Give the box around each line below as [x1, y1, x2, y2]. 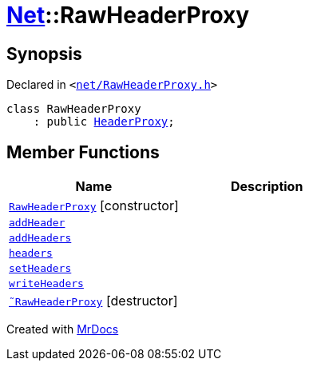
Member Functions [6, 142, 160, 162]
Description [230, 178, 303, 195]
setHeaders [9, 262, 72, 275]
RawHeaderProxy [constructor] [9, 197, 179, 214]
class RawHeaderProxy [6, 102, 141, 116]
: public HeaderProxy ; [33, 115, 175, 129]
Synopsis [6, 43, 82, 64]
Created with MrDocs [6, 322, 119, 337]
